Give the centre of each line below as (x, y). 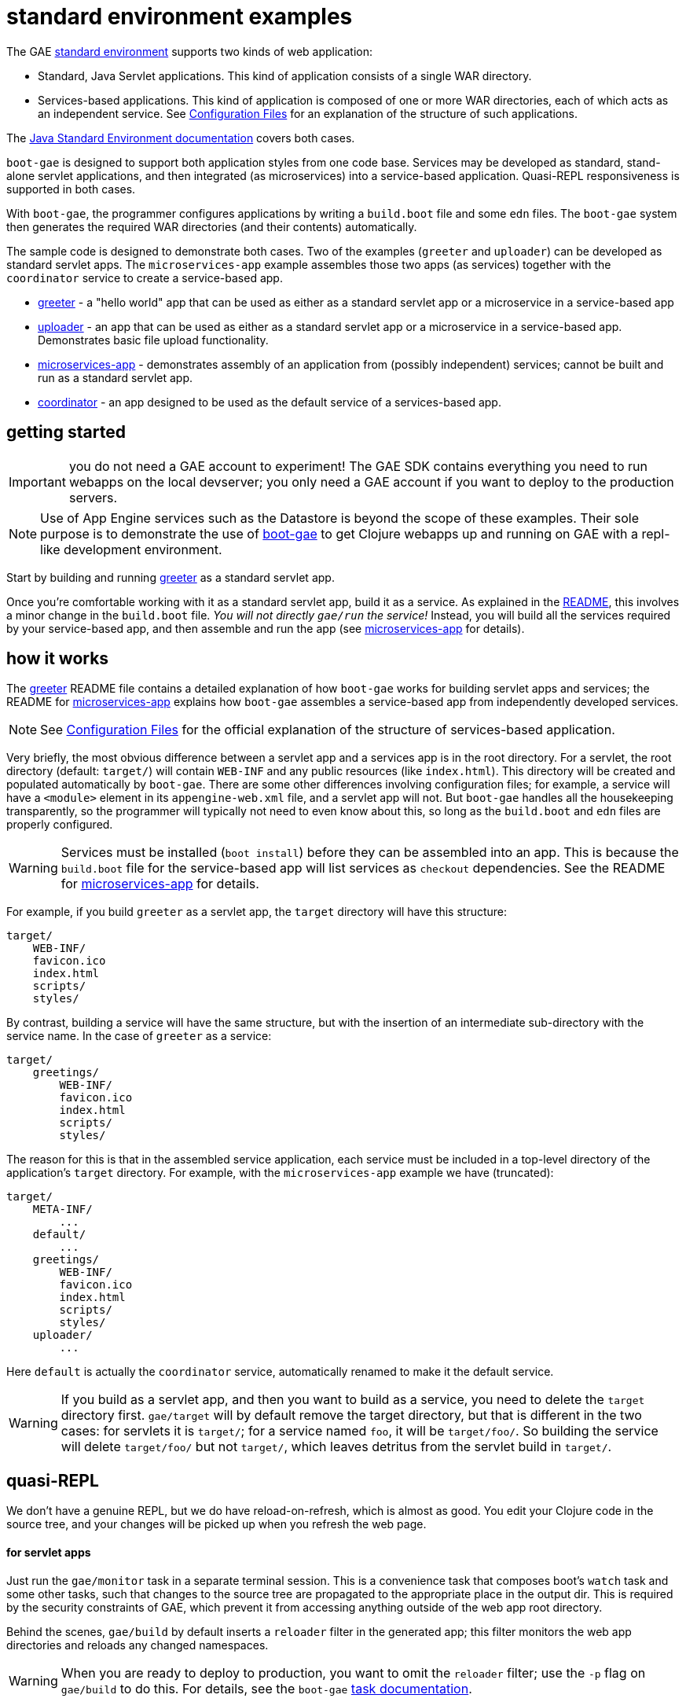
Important (37, 482)
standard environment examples (180, 17)
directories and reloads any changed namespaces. (138, 1645)
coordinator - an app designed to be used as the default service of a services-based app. (270, 402)
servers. (93, 497)
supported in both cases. (71, 189)
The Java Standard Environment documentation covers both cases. (181, 138)
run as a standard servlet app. (115, 377)
